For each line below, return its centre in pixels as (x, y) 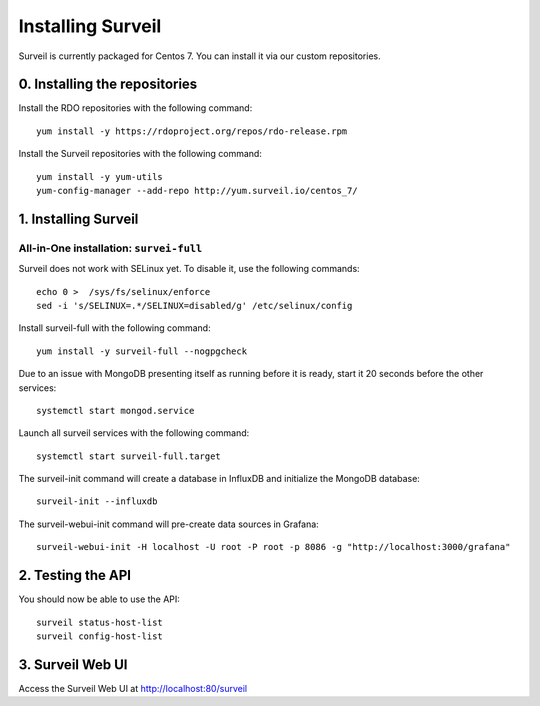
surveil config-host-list (100, 636)
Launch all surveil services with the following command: (134, 433)
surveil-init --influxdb (97, 501)
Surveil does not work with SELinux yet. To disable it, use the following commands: (189, 269)
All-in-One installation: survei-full (110, 248)
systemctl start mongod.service (115, 410)
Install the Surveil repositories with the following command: (140, 154)
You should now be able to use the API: (99, 599)
